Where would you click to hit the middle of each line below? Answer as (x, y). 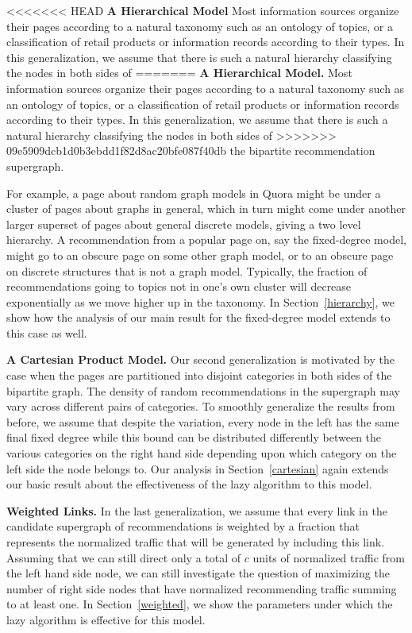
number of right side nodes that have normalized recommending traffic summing (202, 588)
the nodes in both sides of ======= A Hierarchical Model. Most (179, 73)
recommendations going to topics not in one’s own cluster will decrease (179, 286)
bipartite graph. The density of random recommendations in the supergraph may (203, 390)
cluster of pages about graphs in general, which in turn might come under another (206, 208)
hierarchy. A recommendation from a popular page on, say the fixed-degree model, (206, 239)
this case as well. (47, 332)
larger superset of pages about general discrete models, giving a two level (184, 224)
